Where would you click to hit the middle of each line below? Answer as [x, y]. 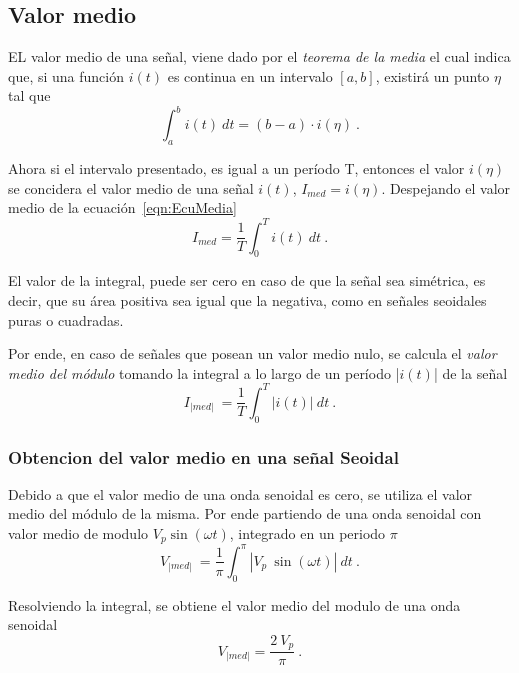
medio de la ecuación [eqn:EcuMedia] [122, 207]
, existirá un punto [432, 75]
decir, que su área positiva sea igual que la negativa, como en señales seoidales [247, 299]
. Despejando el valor [446, 187]
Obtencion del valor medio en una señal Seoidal [203, 456]
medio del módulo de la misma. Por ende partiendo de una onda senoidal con [245, 513]
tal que [29, 95]
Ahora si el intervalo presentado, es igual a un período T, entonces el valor [236, 168]
